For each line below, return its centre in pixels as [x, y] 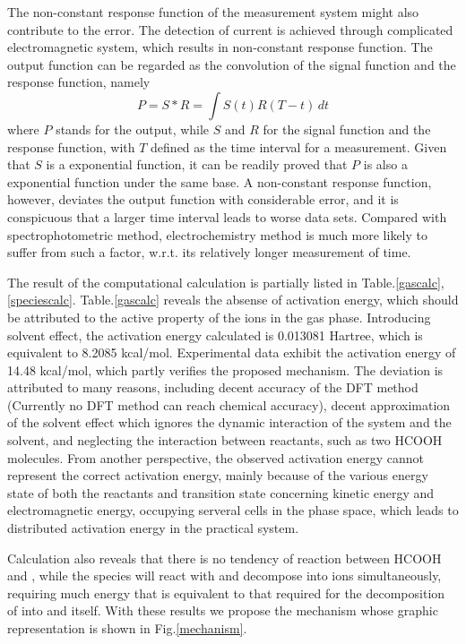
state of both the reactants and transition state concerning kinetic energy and [221, 492]
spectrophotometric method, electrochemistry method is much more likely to [217, 234]
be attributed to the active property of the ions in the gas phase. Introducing [219, 317]
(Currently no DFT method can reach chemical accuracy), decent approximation [229, 404]
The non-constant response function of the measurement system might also [213, 12]
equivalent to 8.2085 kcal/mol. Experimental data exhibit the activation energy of [232, 352]
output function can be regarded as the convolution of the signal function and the [232, 64]
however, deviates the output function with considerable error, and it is [203, 199]
